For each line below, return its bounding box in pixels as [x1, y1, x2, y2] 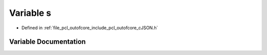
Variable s [9, 7, 51, 18]
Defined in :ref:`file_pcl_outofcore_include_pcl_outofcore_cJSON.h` [21, 25, 158, 31]
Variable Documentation [9, 38, 86, 46]
